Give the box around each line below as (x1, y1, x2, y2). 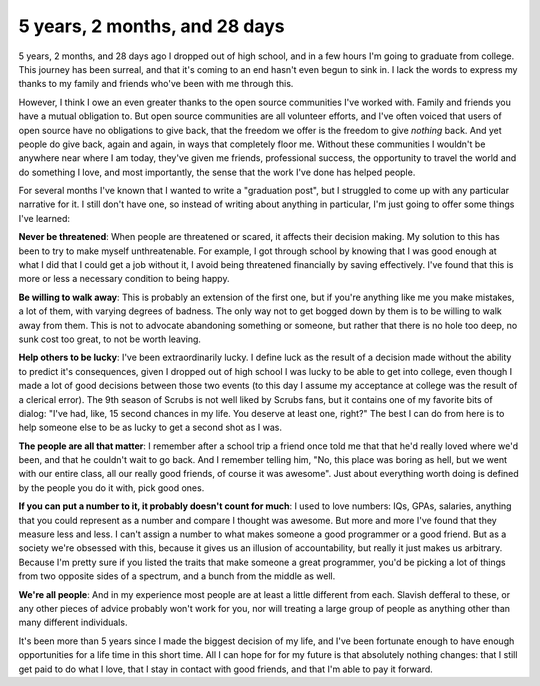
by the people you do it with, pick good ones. (18, 481, 205, 494)
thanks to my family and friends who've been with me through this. (18, 78, 294, 90)
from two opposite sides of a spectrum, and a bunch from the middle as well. (18, 570, 336, 582)
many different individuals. (18, 616, 128, 629)
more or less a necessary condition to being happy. (18, 273, 230, 285)
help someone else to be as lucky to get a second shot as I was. (18, 421, 282, 434)
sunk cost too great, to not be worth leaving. (18, 333, 202, 345)
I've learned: (18, 212, 70, 224)
